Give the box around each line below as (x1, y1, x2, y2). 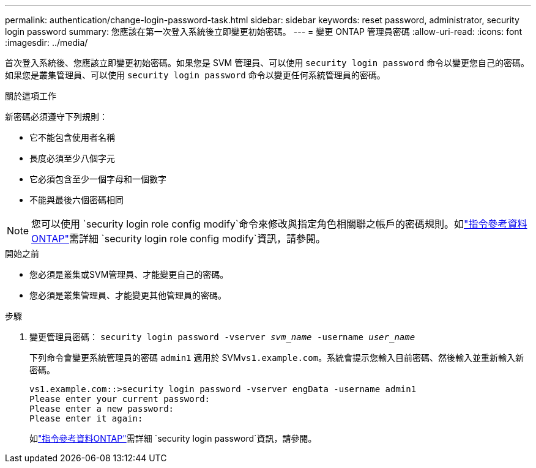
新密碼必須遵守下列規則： (5, 111, 108, 122)
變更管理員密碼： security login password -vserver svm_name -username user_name (29, 332, 415, 342)
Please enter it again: (29, 414, 143, 423)
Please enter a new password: (29, 404, 174, 414)
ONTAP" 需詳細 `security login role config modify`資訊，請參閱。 (31, 232, 326, 245)
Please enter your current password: (29, 394, 210, 404)
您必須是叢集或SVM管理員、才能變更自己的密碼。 (29, 269, 229, 280)
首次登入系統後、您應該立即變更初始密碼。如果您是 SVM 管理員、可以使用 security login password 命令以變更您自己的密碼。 (5, 58, 529, 68)
